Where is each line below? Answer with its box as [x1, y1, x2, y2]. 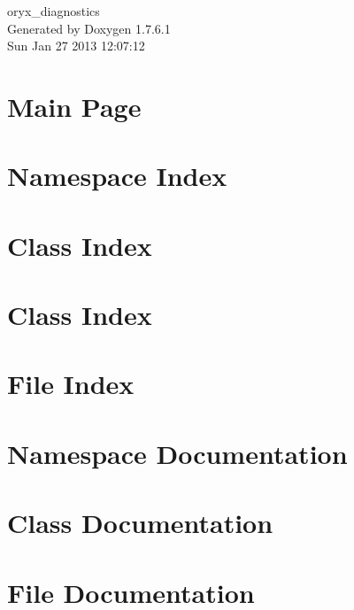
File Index [7, 366, 135, 402]
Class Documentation [7, 505, 273, 541]
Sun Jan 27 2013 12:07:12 [7, 36, 145, 55]
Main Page [7, 88, 142, 124]
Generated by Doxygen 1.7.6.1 [7, 19, 171, 37]
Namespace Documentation [7, 435, 348, 471]
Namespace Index [7, 158, 227, 194]
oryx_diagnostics [7, 2, 100, 19]
